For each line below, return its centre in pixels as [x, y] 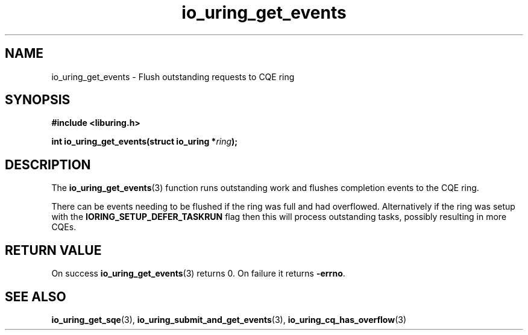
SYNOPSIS [38, 100]
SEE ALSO [36, 296]
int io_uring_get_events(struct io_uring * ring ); [145, 142]
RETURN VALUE [53, 250]
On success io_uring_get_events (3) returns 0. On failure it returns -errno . [198, 274]
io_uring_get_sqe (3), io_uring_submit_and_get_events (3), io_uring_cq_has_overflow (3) [229, 319]
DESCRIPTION [48, 164]
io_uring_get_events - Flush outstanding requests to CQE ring [173, 77]
